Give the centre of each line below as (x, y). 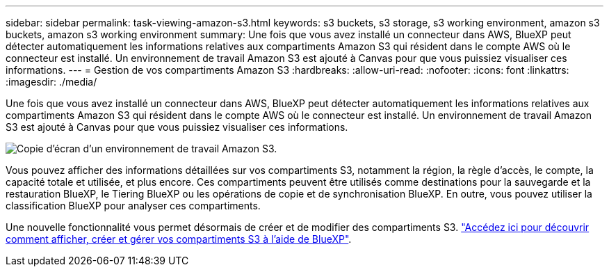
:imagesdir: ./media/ (51, 82)
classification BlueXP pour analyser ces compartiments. (133, 206)
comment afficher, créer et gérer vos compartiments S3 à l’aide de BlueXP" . (179, 239)
